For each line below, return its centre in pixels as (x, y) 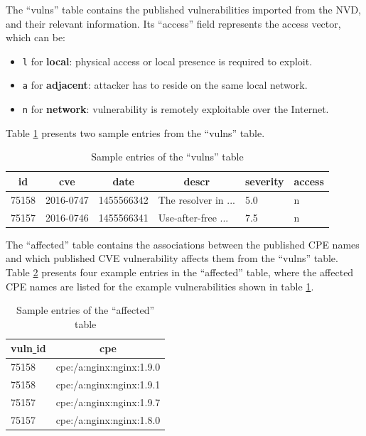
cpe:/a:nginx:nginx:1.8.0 (108, 419)
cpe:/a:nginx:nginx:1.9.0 (108, 367)
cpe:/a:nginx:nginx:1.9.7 (108, 402)
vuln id (28, 348)
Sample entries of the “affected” (86, 310)
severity (264, 181)
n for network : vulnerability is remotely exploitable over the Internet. (176, 109)
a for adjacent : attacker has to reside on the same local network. (165, 85)
